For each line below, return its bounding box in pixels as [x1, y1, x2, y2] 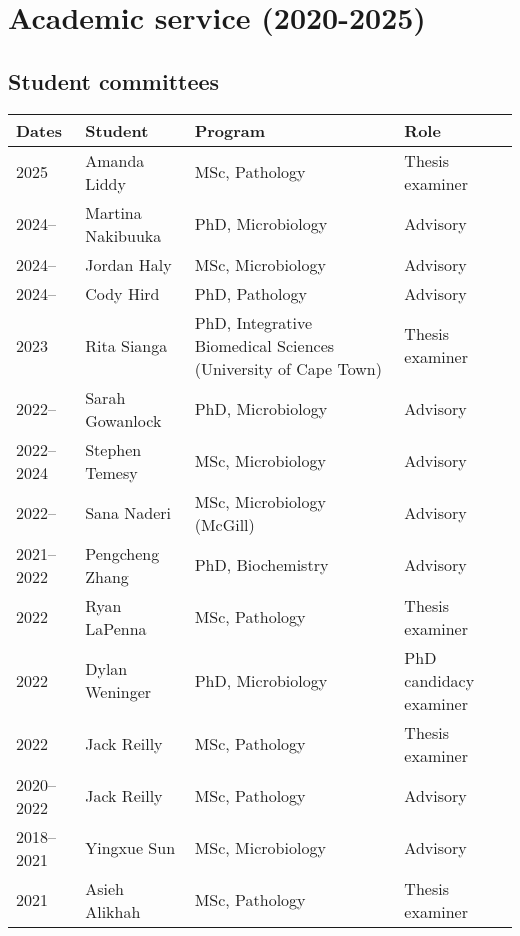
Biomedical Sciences [194, 333, 335, 357]
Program [194, 118, 266, 142]
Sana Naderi [85, 501, 172, 525]
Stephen [85, 437, 142, 461]
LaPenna [85, 616, 147, 640]
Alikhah [85, 899, 141, 923]
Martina [85, 200, 142, 224]
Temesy [85, 460, 138, 484]
